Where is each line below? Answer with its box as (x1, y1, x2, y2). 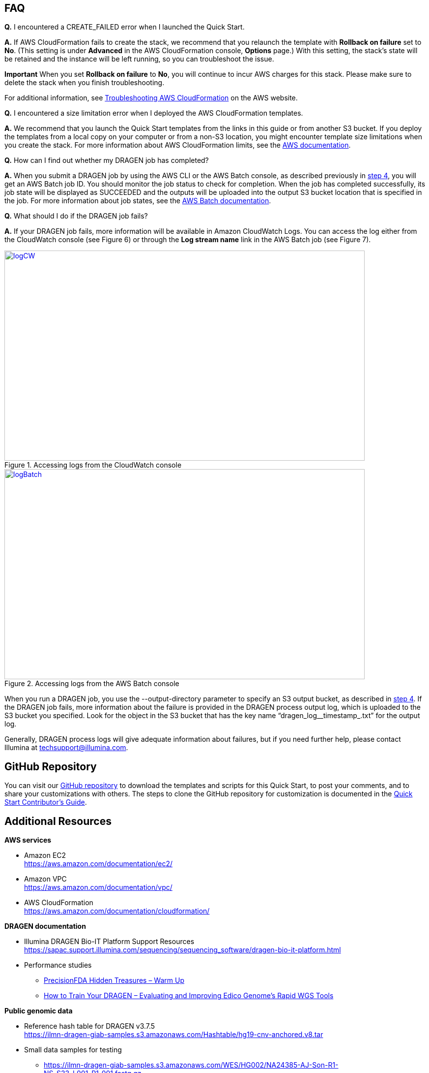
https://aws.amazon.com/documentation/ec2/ (24, 859, 173, 868)
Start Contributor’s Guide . (4, 798, 87, 807)
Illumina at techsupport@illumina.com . (4, 743, 128, 752)
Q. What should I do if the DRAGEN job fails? (4, 212, 148, 221)
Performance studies (24, 961, 92, 970)
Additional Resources (4, 815, 112, 827)
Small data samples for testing (24, 1045, 122, 1054)
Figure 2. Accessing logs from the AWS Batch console (4, 679, 179, 688)
